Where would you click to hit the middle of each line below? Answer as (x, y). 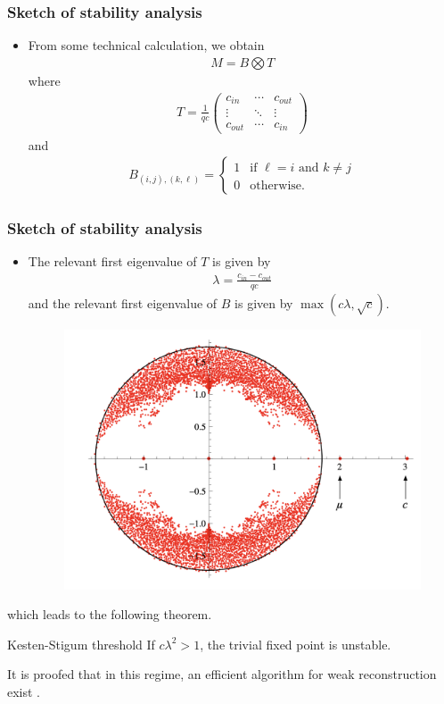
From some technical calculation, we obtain (146, 45)
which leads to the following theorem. (110, 614)
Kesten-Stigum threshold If (81, 644)
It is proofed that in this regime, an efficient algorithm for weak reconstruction (222, 674)
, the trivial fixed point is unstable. (296, 644)
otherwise (276, 186)
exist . (24, 691)
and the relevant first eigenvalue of (123, 302)
